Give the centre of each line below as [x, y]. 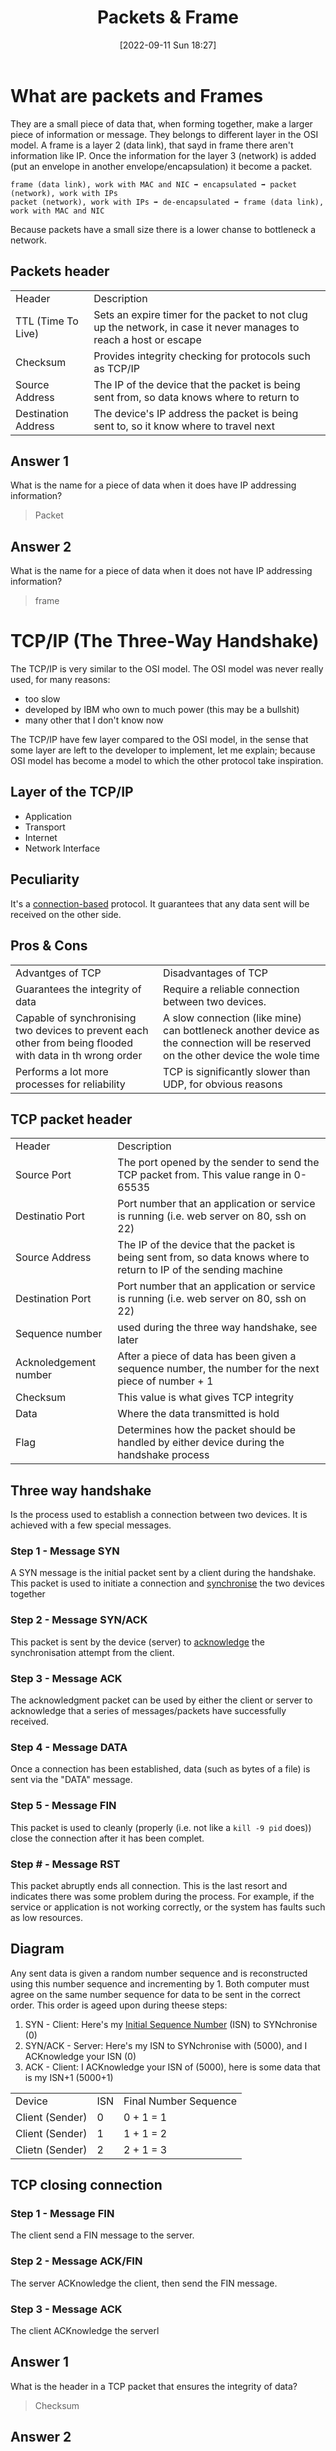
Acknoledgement [56, 1363]
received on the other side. [66, 914]
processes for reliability [70, 1084]
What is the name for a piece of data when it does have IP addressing [153, 485]
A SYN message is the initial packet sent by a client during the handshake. [163, 1573]
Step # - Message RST [65, 1864]
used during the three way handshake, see [217, 1328]
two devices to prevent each [82, 1030]
